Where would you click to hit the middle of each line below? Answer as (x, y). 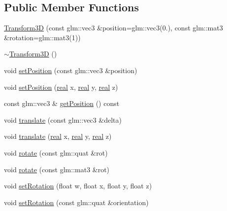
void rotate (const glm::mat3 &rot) (57, 169)
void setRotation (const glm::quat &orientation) (76, 202)
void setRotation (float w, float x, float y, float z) (78, 186)
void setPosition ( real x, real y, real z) (61, 87)
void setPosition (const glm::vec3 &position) (71, 70)
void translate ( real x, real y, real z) (58, 136)
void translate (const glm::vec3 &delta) (63, 119)
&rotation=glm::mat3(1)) (42, 37)
